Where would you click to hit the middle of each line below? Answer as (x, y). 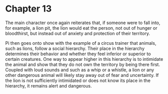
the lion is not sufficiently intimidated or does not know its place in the (78, 80)
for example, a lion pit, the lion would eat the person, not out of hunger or (81, 28)
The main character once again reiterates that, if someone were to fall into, (83, 23)
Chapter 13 (29, 9)
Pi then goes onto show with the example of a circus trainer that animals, (81, 43)
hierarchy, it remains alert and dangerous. (49, 85)
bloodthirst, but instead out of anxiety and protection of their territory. (78, 33)
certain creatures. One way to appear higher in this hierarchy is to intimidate (84, 59)
